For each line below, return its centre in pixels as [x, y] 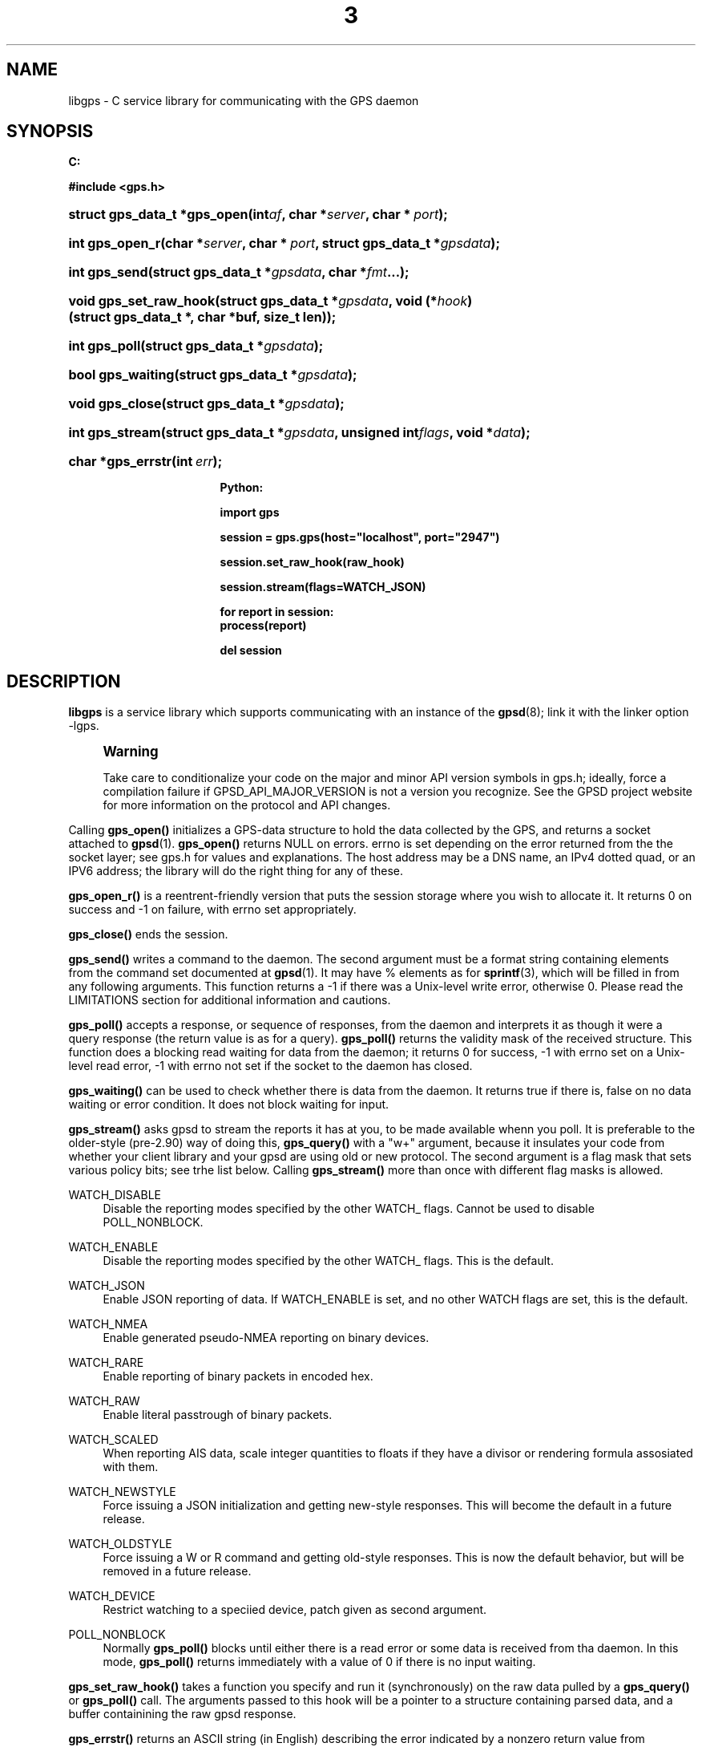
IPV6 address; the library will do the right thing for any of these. [236, 871]
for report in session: [277, 612]
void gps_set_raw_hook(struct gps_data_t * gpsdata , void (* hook [268, 301]
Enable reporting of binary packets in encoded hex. [238, 1376]
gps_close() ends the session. [148, 934]
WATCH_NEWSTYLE [122, 1492]
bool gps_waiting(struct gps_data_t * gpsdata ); [213, 375]
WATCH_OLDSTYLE [120, 1544]
